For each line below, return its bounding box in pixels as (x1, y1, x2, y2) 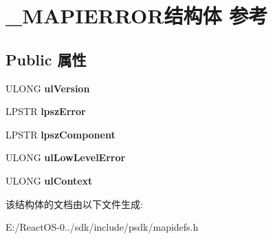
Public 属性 (6, 48, 87, 70)
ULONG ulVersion (6, 81, 90, 95)
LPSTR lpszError (6, 104, 86, 118)
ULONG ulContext (6, 173, 93, 187)
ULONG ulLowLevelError (6, 150, 126, 165)
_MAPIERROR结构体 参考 (6, 1, 268, 30)
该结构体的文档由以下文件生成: (6, 196, 143, 211)
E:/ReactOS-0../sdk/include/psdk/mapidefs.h (6, 220, 199, 234)
